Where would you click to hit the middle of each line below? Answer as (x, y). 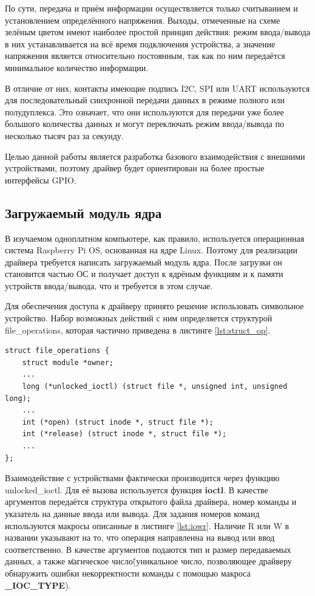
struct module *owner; (68, 362)
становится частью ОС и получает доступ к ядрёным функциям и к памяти (144, 274)
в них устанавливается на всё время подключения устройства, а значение (140, 43)
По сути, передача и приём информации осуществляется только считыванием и (151, 8)
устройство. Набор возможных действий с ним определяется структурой (139, 318)
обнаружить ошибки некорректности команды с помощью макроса (128, 573)
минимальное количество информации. (77, 67)
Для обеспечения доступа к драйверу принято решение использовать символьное (154, 306)
